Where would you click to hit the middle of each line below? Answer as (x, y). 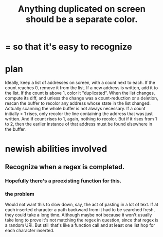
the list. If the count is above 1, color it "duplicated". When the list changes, (80, 93)
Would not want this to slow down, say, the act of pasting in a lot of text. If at (82, 204)
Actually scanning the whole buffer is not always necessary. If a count (75, 109)
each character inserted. (30, 230)
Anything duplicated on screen (82, 9)
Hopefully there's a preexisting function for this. (63, 180)
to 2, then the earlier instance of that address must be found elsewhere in (79, 124)
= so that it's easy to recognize (69, 47)
